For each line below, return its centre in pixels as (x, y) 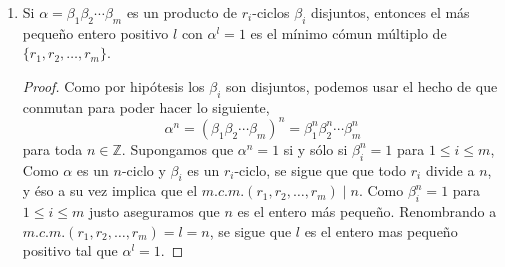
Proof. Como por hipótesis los (113, 85)
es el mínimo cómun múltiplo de (348, 32)
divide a (450, 169)
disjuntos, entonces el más (390, 12)
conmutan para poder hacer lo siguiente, (146, 106)
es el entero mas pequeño (381, 230)
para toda (52, 148)
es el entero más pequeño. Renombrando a (367, 211)
